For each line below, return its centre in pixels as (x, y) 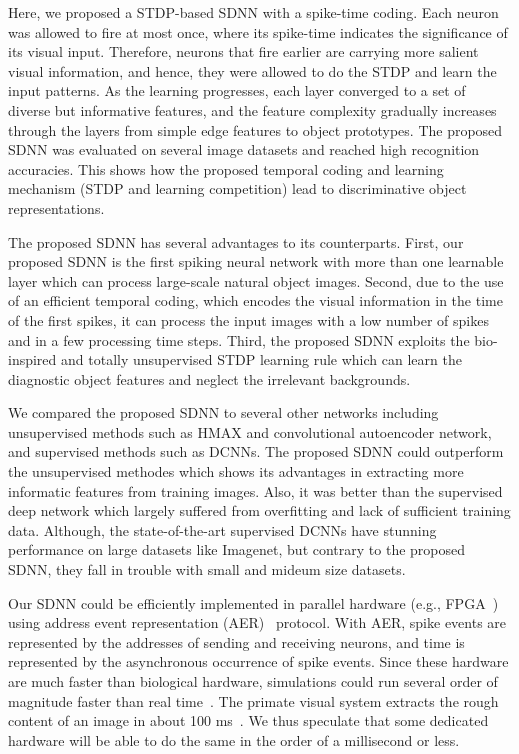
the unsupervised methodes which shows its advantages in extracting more (236, 471)
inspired (32, 359)
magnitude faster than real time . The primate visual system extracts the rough (253, 700)
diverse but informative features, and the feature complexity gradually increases (252, 109)
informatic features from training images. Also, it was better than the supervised (255, 490)
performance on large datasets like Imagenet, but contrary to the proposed (237, 549)
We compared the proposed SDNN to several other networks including (223, 412)
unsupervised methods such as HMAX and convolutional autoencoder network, (250, 431)
